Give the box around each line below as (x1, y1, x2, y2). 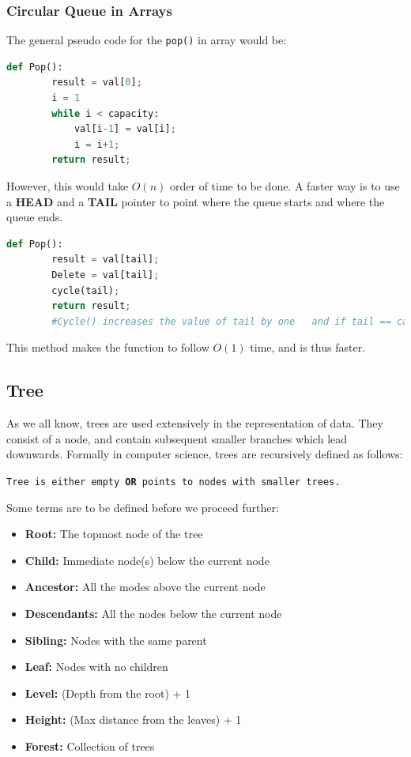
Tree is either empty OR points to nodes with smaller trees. (6, 476, 341, 488)
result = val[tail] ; (51, 254, 160, 266)
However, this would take (6, 178, 129, 194)
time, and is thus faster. (250, 339, 366, 356)
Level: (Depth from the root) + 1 (25, 684, 191, 701)
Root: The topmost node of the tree (25, 525, 203, 542)
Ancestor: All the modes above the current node (25, 578, 266, 595)
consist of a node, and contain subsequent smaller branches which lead (6, 430, 348, 446)
